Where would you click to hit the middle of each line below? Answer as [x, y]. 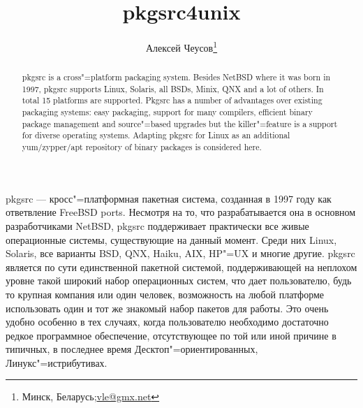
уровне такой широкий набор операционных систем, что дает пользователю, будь [179, 280]
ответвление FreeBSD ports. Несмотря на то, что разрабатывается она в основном [181, 212]
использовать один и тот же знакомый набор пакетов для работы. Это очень [167, 308]
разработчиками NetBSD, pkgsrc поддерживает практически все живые [157, 225]
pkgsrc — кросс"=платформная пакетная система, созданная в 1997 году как [169, 198]
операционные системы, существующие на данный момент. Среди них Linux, [171, 239]
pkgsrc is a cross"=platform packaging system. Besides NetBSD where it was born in [176, 77]
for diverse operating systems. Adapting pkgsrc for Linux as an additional [156, 135]
